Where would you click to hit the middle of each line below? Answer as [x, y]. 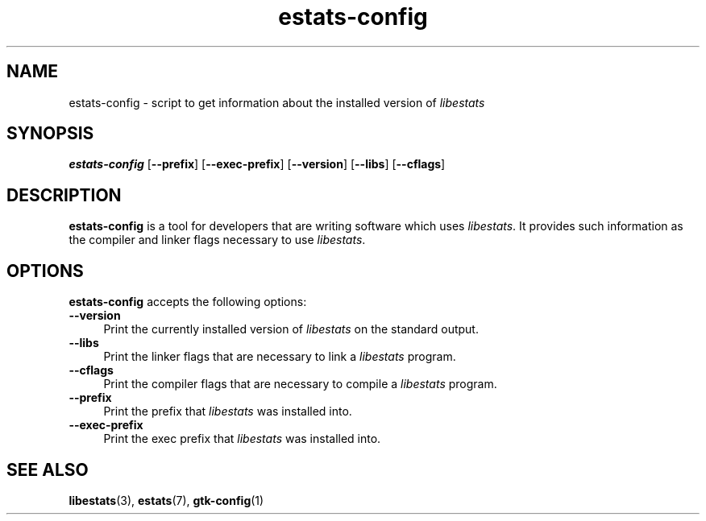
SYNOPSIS [50, 134]
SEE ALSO [48, 469]
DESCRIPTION [64, 195]
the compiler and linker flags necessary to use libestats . [217, 240]
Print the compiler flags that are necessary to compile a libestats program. [300, 384]
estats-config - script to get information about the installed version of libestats [277, 102]
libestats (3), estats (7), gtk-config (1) [166, 500]
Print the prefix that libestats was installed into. [228, 411]
